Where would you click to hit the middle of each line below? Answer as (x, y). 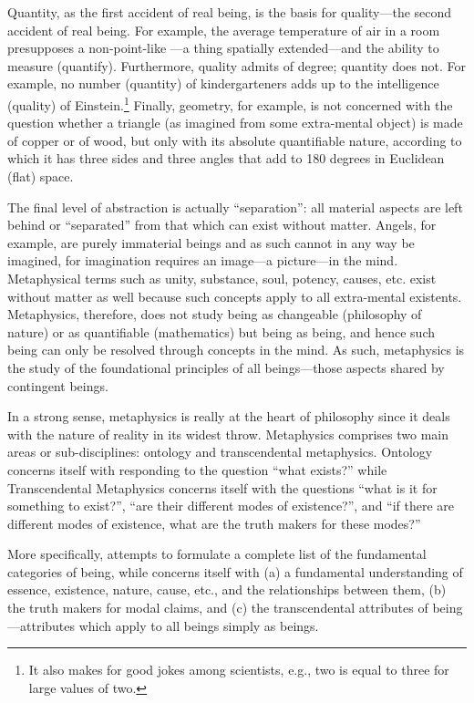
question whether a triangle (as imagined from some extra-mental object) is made (235, 123)
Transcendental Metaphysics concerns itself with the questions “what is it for (222, 487)
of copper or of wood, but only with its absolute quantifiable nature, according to (235, 140)
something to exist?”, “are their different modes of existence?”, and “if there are (231, 506)
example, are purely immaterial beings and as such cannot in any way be (211, 242)
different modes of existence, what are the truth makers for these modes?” (214, 523)
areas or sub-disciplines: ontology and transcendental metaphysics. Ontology (220, 452)
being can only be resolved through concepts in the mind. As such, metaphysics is (236, 350)
